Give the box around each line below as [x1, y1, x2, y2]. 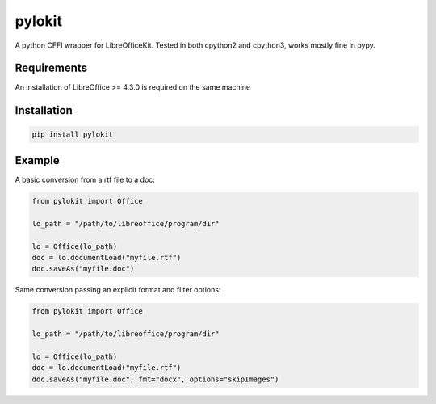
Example [15, 154, 60, 167]
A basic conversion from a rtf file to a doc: [15, 175, 155, 184]
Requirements [15, 61, 88, 75]
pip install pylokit [31, 130, 113, 139]
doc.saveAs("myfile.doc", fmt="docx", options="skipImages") [31, 374, 279, 384]
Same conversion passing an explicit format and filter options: [15, 285, 221, 295]
